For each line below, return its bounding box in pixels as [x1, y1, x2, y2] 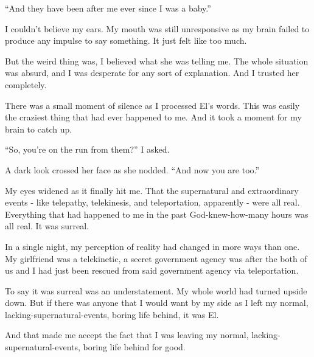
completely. [5, 78, 47, 91]
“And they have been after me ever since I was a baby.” [5, 2, 211, 14]
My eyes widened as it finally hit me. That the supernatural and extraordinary [5, 184, 299, 196]
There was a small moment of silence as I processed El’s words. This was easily [5, 99, 300, 111]
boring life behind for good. [83, 341, 186, 353]
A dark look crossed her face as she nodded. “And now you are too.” [5, 163, 260, 176]
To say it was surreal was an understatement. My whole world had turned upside [5, 284, 307, 297]
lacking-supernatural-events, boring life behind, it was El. [5, 308, 219, 321]
